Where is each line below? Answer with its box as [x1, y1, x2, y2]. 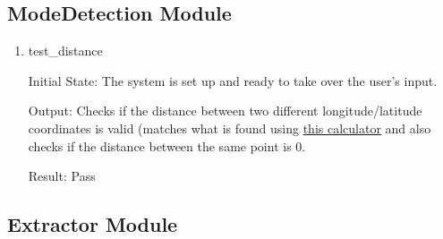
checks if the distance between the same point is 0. [28, 136, 306, 155]
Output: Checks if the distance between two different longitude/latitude [28, 101, 422, 120]
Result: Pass [28, 166, 96, 185]
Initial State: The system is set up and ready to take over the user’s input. [28, 71, 438, 90]
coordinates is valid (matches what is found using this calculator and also [28, 118, 431, 137]
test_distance [28, 41, 103, 60]
